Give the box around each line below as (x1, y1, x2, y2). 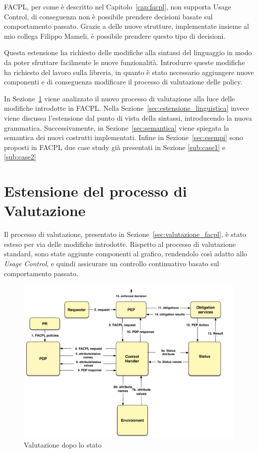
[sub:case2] (4, 151, 36, 162)
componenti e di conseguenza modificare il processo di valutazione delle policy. (4, 76, 243, 87)
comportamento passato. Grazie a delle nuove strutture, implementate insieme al (4, 21, 250, 31)
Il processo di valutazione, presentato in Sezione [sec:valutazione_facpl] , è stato (4, 229, 246, 239)
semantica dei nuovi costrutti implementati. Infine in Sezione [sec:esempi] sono (4, 132, 243, 143)
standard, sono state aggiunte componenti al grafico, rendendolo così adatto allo (4, 248, 248, 259)
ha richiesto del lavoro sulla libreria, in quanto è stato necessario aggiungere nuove (4, 67, 254, 77)
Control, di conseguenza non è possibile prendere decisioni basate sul (4, 11, 213, 21)
